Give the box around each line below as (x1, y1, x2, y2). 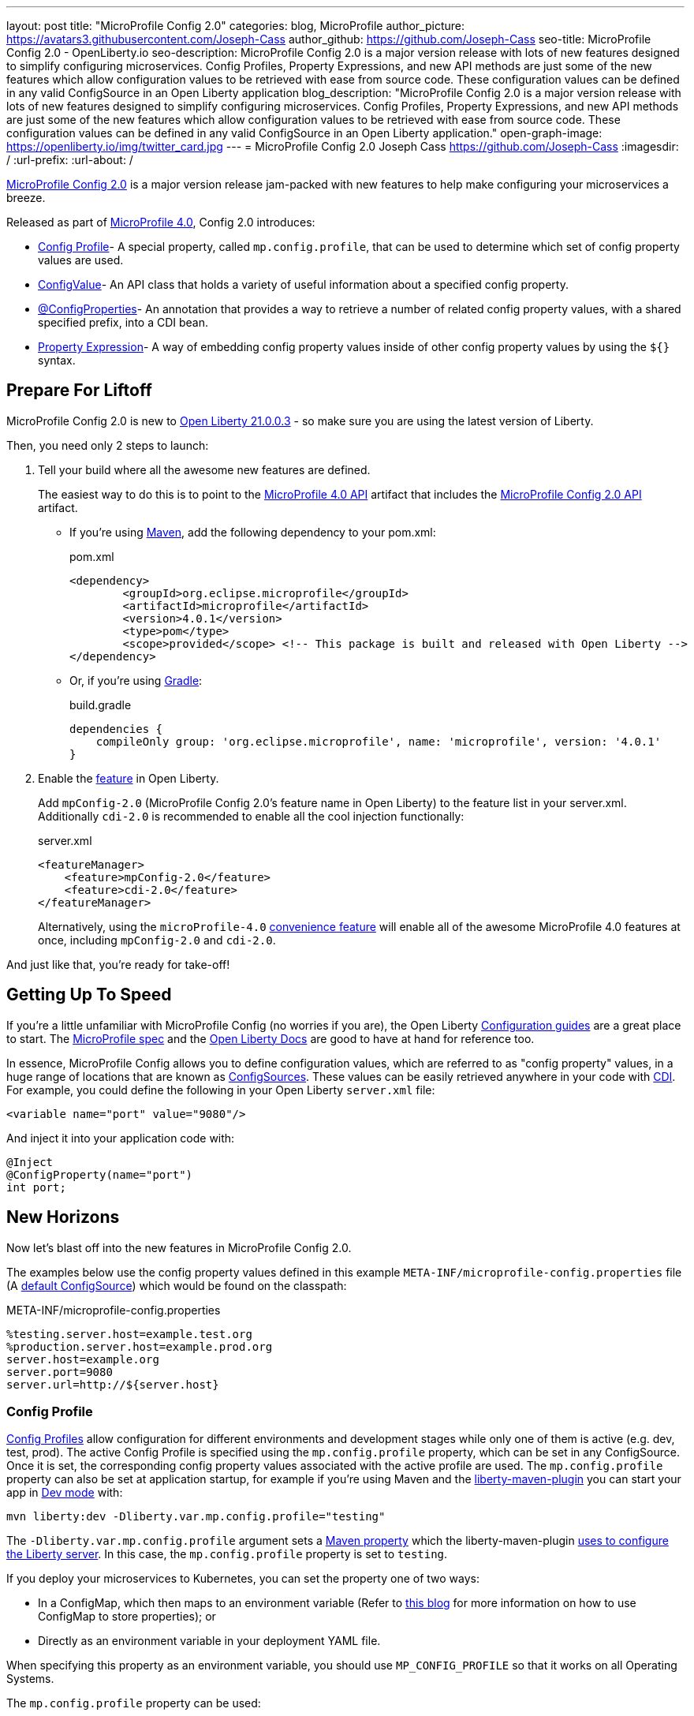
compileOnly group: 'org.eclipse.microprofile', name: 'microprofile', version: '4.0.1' (95, 735, 662, 748)
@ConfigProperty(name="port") (6, 1168, 193, 1181)
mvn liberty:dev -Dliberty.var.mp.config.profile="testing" (6, 1510, 386, 1523)
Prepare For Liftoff (6, 380, 152, 401)
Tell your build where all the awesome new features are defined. (38, 462, 371, 477)
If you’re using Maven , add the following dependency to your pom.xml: (69, 525, 436, 539)
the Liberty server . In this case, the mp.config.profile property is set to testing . (6, 1547, 448, 1561)
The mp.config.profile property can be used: (6, 1696, 261, 1710)
